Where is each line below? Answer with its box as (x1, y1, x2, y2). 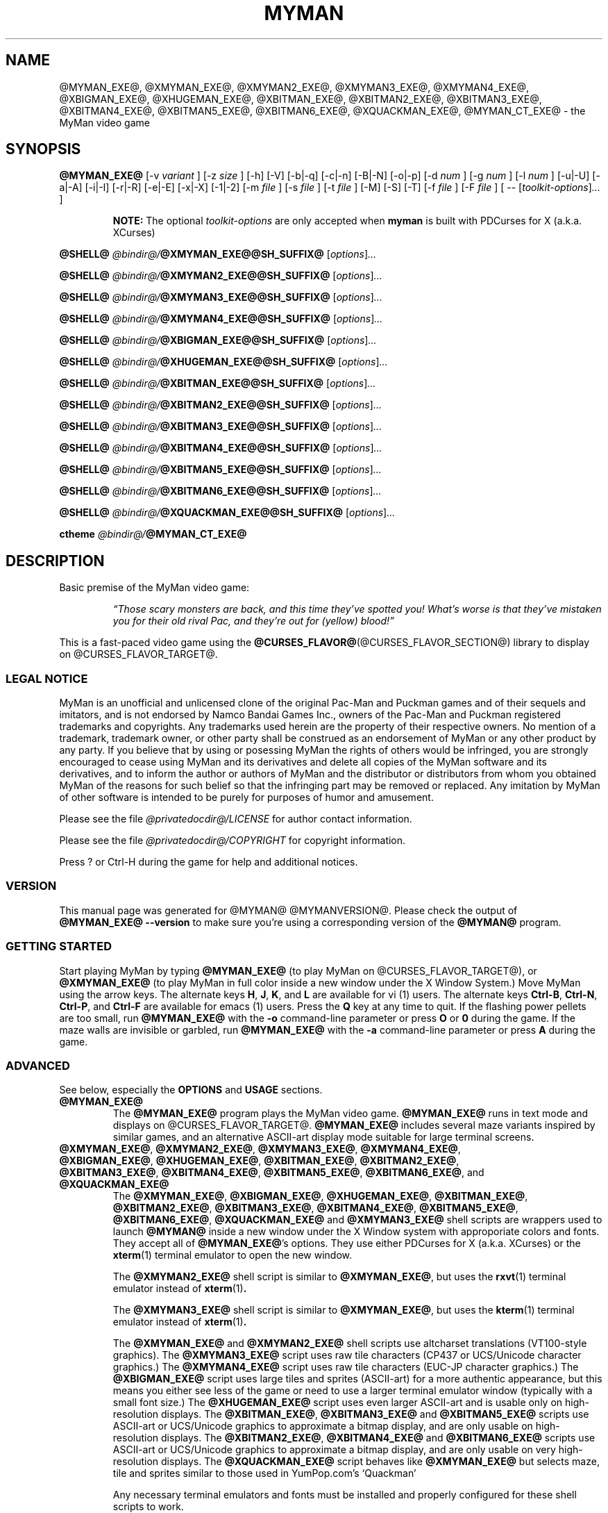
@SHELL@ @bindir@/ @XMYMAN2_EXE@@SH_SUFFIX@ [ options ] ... (59, 270, 382, 282)
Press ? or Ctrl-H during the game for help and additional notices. (59, 856, 358, 868)
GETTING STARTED (6, 939, 112, 954)
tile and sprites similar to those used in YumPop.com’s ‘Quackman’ (112, 1467, 416, 1480)
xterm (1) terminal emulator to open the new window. (112, 1249, 353, 1262)
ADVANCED (6, 1058, 70, 1073)
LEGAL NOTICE (6, 671, 88, 686)
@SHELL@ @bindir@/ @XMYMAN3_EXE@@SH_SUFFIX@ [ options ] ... (59, 291, 382, 304)
